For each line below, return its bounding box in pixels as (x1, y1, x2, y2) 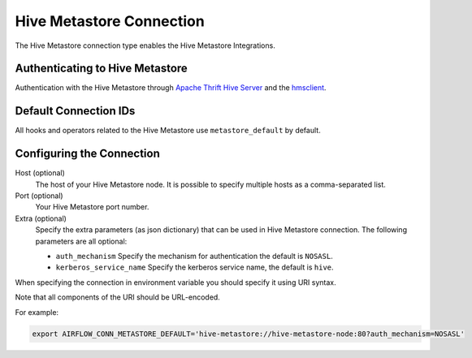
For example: (15, 307, 59, 317)
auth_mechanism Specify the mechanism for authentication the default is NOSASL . (55, 252, 333, 261)
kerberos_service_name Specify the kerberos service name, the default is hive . (55, 262, 334, 272)
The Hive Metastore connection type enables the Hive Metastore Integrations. (15, 41, 275, 50)
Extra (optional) (15, 214, 67, 223)
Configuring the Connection (15, 147, 160, 161)
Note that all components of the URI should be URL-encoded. (15, 292, 221, 302)
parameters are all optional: (35, 236, 128, 246)
